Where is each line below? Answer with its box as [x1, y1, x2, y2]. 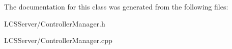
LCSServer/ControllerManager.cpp [4, 35, 112, 45]
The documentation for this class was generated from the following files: [4, 1, 228, 11]
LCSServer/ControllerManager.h [4, 18, 105, 28]
